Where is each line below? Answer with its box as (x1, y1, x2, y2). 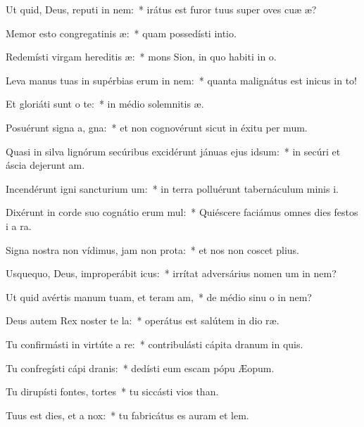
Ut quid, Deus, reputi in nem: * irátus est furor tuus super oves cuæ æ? (6, 2, 317, 16)
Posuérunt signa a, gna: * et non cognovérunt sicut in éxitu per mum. (6, 120, 308, 134)
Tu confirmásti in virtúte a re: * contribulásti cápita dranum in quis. (6, 336, 303, 351)
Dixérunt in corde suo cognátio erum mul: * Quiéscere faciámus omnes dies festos (6, 205, 358, 219)
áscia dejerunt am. (6, 158, 85, 172)
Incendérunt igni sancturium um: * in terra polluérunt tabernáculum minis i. (6, 181, 339, 196)
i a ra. (6, 218, 32, 233)
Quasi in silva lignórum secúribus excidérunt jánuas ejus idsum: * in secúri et (6, 144, 341, 158)
